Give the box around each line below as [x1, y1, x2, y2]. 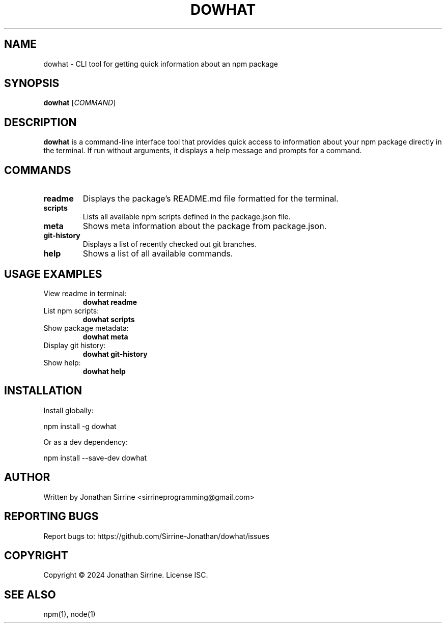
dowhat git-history [82, 349, 148, 358]
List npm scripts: [43, 306, 99, 315]
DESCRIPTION [4, 116, 77, 129]
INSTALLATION [4, 384, 82, 397]
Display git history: [43, 340, 106, 350]
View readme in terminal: [43, 289, 127, 298]
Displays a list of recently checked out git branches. [82, 240, 257, 249]
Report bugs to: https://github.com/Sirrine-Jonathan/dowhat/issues [43, 531, 270, 540]
